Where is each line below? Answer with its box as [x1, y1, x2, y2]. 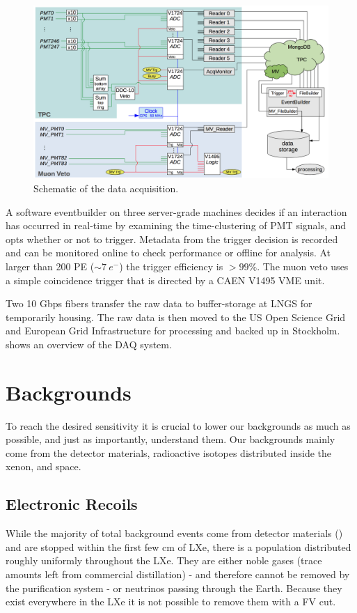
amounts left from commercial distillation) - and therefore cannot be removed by [6, 567, 350, 582]
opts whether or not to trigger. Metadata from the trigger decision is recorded [6, 231, 338, 246]
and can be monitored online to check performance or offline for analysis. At [6, 245, 331, 260]
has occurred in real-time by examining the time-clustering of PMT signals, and [6, 218, 347, 233]
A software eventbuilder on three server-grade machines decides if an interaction [6, 204, 347, 219]
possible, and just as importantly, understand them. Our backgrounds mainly [6, 432, 335, 447]
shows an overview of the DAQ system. [6, 336, 172, 351]
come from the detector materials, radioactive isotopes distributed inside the [6, 445, 332, 460]
